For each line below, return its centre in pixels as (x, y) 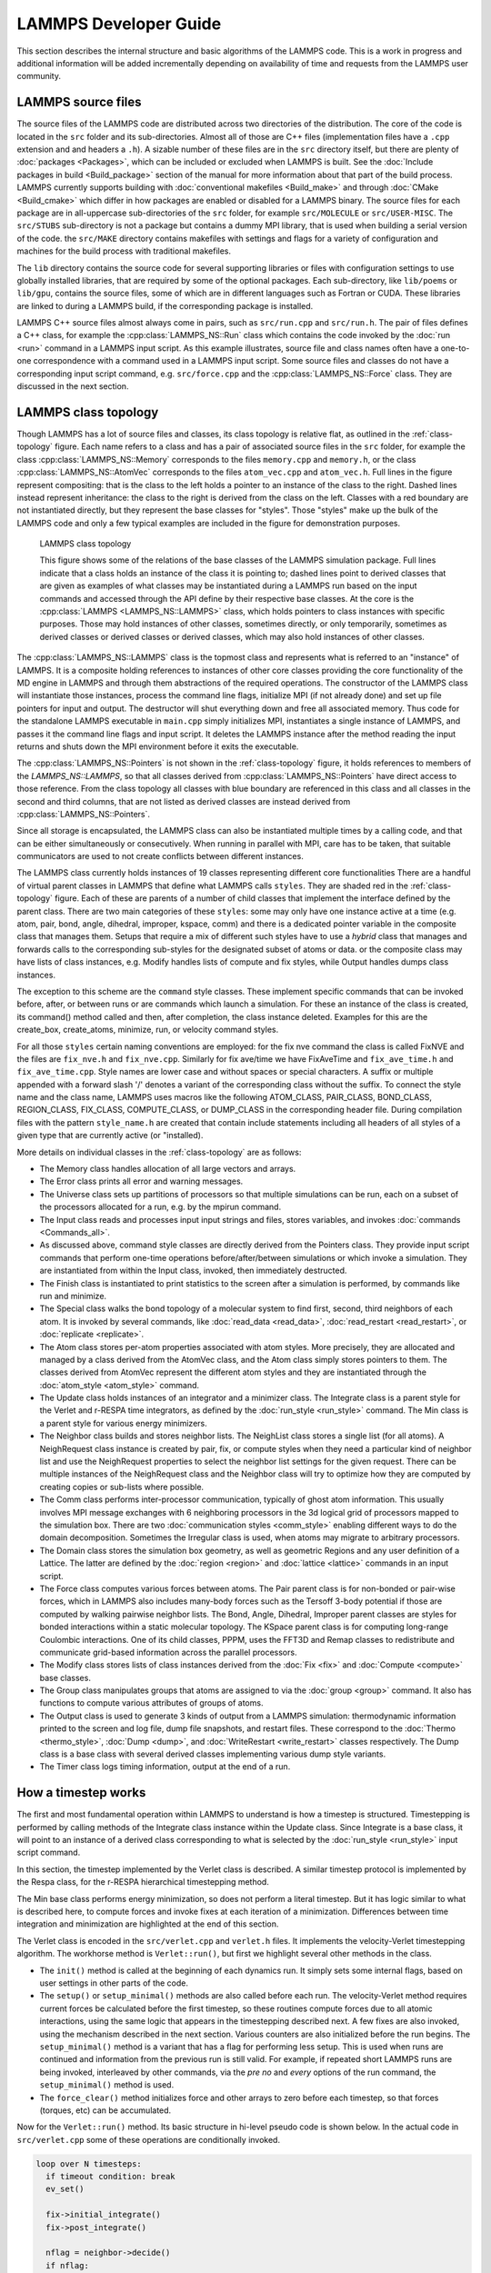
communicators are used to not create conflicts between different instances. (160, 856)
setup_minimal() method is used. (107, 2085)
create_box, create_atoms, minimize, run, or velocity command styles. (148, 1030)
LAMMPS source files (79, 102)
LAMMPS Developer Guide (119, 24)
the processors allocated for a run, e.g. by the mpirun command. (160, 1207)
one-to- (455, 348)
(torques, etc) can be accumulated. (105, 2110)
